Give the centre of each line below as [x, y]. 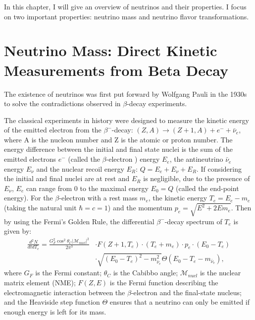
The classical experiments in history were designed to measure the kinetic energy [127, 120]
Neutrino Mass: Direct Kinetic [111, 50]
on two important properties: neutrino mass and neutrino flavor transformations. [127, 16]
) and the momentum [140, 208]
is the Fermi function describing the [164, 283]
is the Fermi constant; [69, 273]
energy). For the [28, 198]
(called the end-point [207, 188]
